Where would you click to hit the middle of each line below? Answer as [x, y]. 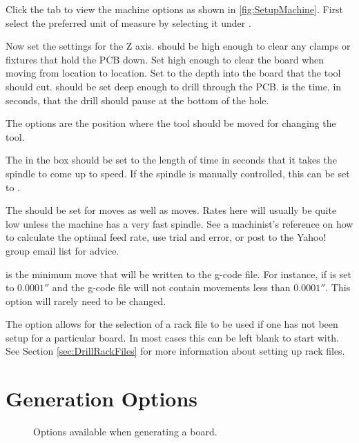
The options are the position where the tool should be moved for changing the [171, 123]
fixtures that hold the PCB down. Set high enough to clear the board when [165, 59]
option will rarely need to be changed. [86, 301]
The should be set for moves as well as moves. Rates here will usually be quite [171, 210]
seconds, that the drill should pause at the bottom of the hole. [137, 100]
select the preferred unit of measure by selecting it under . [128, 22]
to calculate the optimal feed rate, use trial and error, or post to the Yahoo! [166, 237]
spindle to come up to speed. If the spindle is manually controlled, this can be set [178, 173]
